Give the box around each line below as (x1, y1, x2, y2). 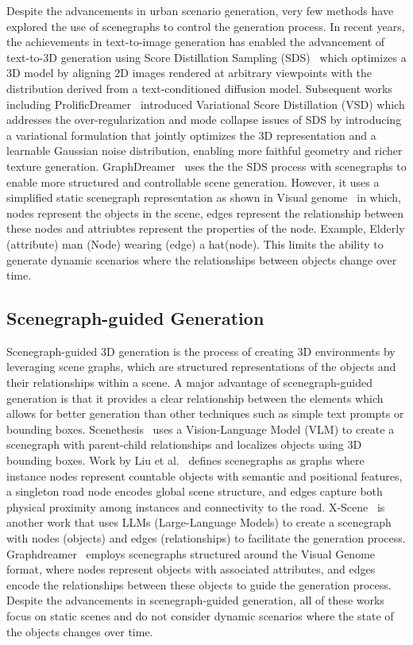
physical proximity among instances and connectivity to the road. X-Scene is (6, 498, 385, 515)
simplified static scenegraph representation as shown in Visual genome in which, (6, 189, 401, 206)
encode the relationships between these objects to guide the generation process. (6, 576, 392, 593)
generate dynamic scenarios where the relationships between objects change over (6, 251, 397, 268)
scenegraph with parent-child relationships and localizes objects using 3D (6, 436, 362, 453)
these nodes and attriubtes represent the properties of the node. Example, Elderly (6, 220, 405, 237)
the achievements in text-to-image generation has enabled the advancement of (6, 33, 385, 50)
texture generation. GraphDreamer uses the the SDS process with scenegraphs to (6, 157, 407, 174)
